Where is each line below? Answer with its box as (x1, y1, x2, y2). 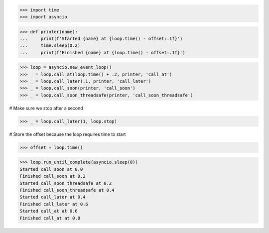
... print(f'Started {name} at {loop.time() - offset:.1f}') (19, 35, 183, 41)
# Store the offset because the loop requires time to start (9, 131, 126, 137)
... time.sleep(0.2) (19, 43, 81, 48)
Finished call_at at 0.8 (19, 215, 81, 221)
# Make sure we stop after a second (9, 105, 83, 111)
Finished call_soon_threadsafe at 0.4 (19, 187, 115, 193)
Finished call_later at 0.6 (19, 201, 88, 207)
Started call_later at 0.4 (19, 194, 86, 200)
